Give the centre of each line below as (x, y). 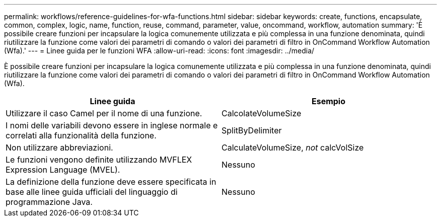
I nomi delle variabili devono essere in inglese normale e (112, 125)
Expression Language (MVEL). (63, 170)
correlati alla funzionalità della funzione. (81, 135)
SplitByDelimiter (252, 130)
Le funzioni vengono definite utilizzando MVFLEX (99, 160)
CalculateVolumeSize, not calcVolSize (293, 148)
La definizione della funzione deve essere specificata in (111, 182)
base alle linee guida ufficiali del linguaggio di (92, 192)
